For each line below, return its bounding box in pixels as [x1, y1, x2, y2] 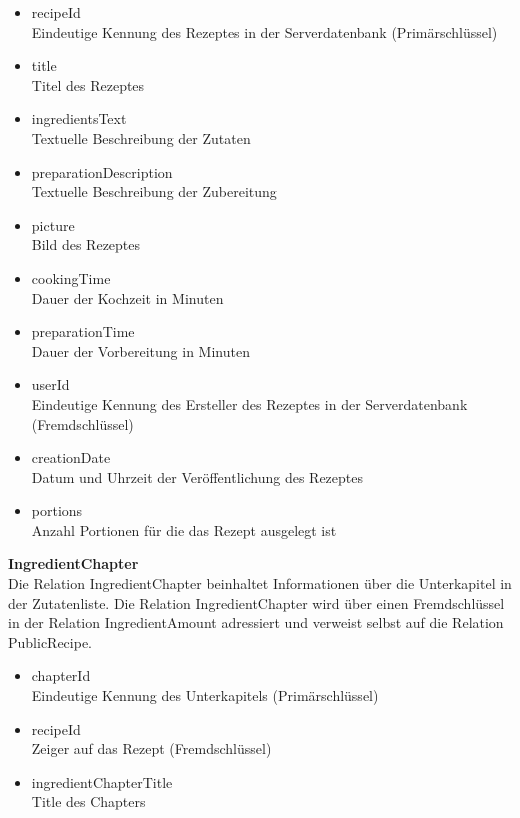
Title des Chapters [31, 791, 146, 812]
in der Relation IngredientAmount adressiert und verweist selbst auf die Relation [8, 612, 504, 633]
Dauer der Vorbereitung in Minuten [31, 340, 250, 361]
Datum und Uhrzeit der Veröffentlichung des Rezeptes [31, 466, 363, 487]
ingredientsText [31, 108, 127, 129]
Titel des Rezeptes [31, 74, 145, 95]
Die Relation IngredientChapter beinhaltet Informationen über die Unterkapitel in [8, 573, 512, 594]
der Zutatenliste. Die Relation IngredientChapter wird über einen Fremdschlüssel [8, 592, 505, 613]
